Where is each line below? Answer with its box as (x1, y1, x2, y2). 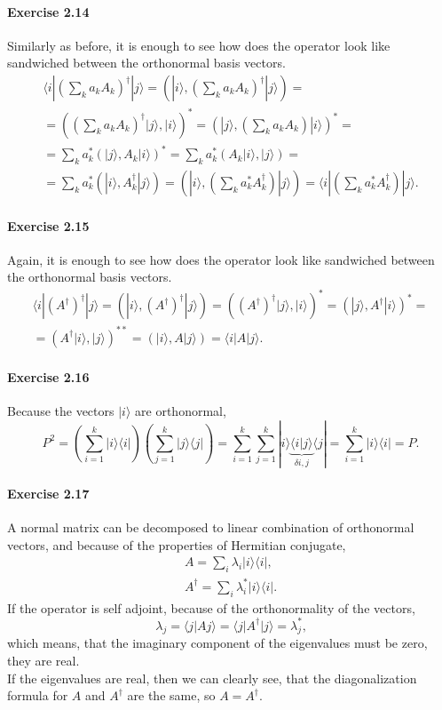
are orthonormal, (135, 401, 226, 419)
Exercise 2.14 (7, 2, 90, 20)
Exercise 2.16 (7, 367, 90, 386)
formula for (7, 686, 68, 705)
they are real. (7, 651, 80, 670)
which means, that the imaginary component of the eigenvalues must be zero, (7, 634, 428, 652)
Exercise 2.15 (7, 216, 90, 235)
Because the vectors (7, 401, 114, 419)
